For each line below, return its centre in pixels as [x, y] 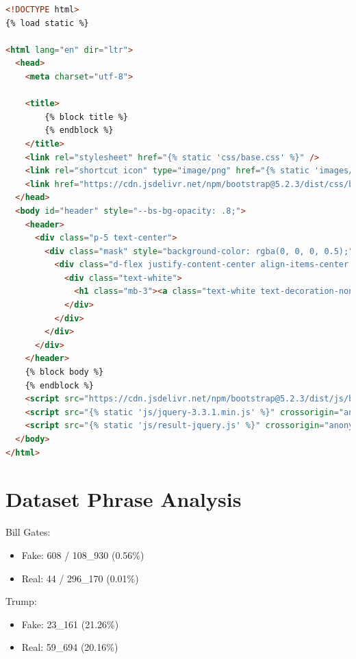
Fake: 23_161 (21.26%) [70, 624]
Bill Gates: [28, 532]
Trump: [21, 601]
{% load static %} [47, 23]
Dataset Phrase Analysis [124, 499]
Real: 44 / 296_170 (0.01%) [80, 578]
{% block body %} [64, 372]
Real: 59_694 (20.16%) [70, 647]
